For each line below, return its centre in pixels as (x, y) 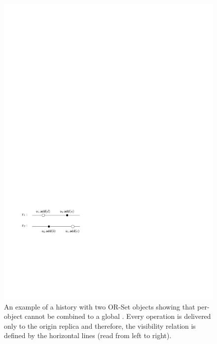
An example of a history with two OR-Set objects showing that (100, 306)
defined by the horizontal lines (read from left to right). (88, 335)
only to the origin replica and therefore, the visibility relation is (100, 326)
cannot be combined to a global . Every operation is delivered (118, 316)
